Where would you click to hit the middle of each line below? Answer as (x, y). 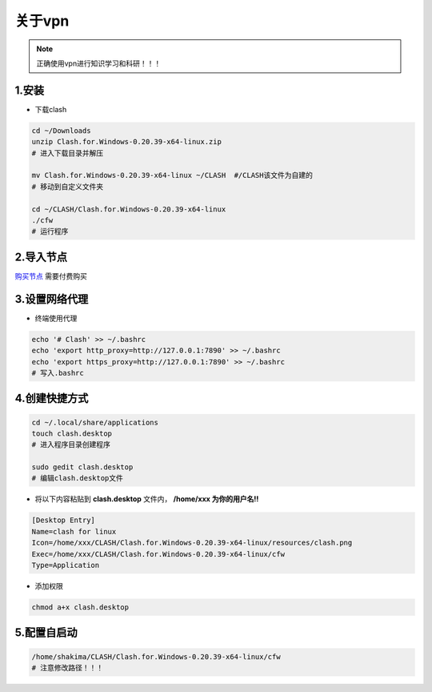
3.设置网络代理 (52, 299)
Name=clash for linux (74, 531)
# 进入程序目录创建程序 (71, 445)
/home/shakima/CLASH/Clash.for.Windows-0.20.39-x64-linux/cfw (156, 656)
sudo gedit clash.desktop (82, 467)
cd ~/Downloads (61, 131)
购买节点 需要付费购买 (51, 276)
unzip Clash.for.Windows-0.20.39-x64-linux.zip (126, 142)
